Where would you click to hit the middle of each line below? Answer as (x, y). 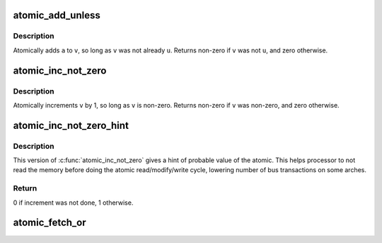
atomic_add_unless (57, 15)
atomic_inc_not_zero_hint (71, 125)
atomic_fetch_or (50, 223)
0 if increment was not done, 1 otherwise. (73, 203)
